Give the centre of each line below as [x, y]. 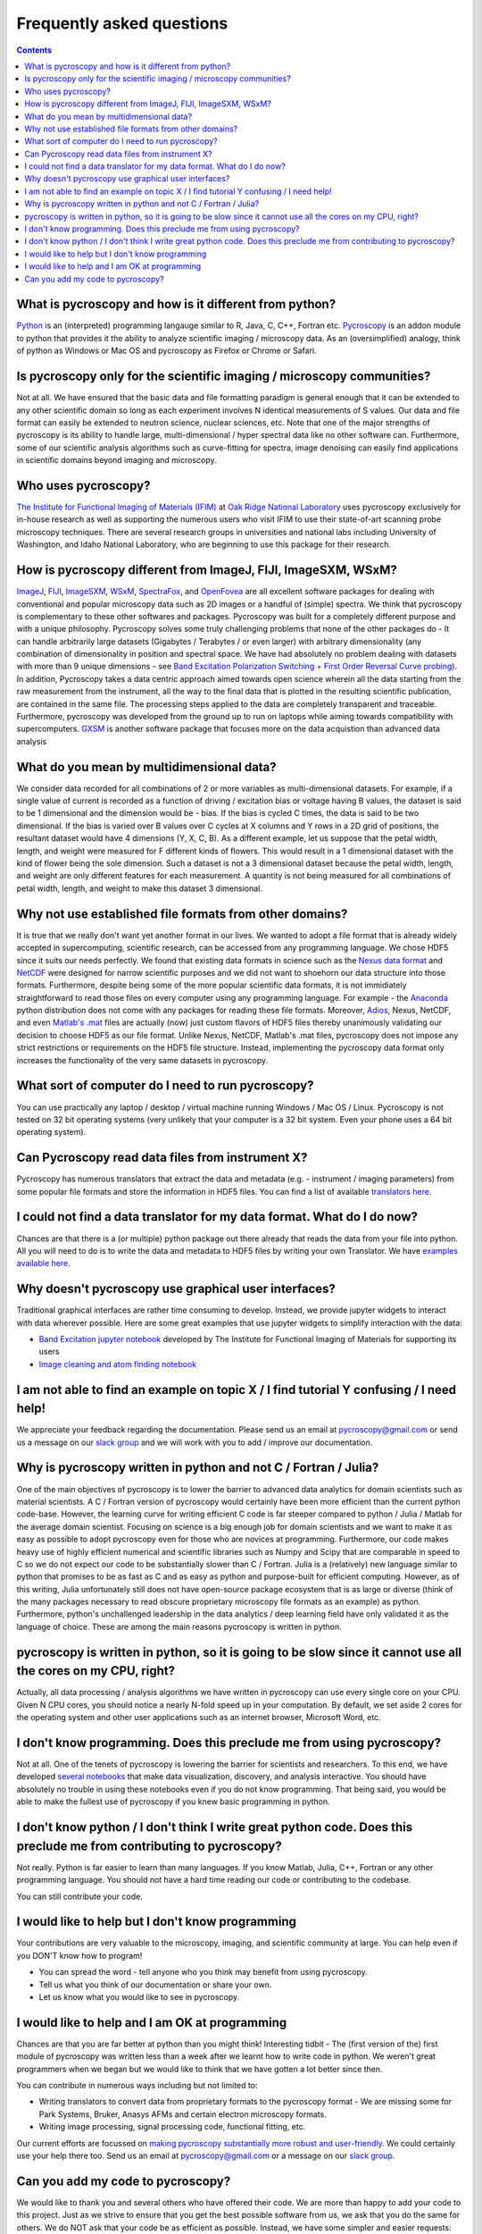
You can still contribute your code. [79, 1896]
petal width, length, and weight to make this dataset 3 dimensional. [139, 888]
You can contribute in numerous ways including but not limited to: [137, 2086]
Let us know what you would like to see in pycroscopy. [139, 1996]
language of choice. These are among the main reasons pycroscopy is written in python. [179, 1626]
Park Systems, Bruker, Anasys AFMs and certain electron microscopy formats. [183, 2114]
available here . [43, 1264]
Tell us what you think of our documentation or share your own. [155, 1985]
